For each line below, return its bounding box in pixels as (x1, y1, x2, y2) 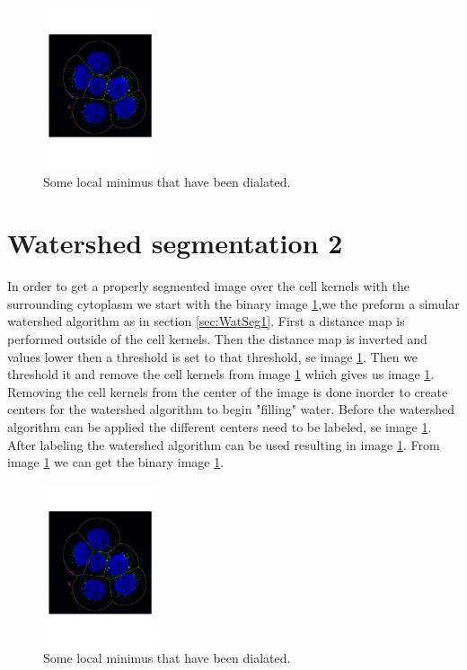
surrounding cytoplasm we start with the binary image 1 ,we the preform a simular (7, 294, 460, 313)
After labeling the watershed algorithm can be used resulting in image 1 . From (7, 435, 440, 454)
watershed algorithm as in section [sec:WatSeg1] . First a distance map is (7, 312, 405, 331)
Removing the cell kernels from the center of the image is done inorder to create (7, 382, 448, 401)
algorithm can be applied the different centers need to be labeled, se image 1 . (7, 418, 432, 436)
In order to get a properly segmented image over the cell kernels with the (7, 277, 410, 295)
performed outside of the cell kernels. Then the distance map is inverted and (7, 330, 427, 348)
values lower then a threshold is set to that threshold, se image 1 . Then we (7, 347, 419, 366)
